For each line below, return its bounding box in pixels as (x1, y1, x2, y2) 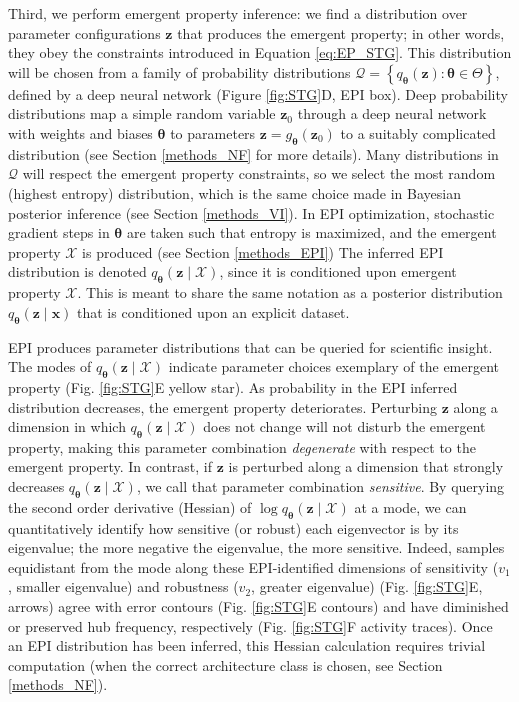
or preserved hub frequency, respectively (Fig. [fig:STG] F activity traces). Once (8, 615, 493, 636)
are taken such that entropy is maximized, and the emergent (126, 222, 497, 243)
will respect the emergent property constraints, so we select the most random (22, 163, 496, 184)
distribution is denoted (8, 261, 147, 282)
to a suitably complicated (340, 122, 496, 143)
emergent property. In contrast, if (8, 456, 213, 477)
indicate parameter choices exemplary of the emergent (168, 356, 500, 377)
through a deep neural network (297, 103, 487, 124)
